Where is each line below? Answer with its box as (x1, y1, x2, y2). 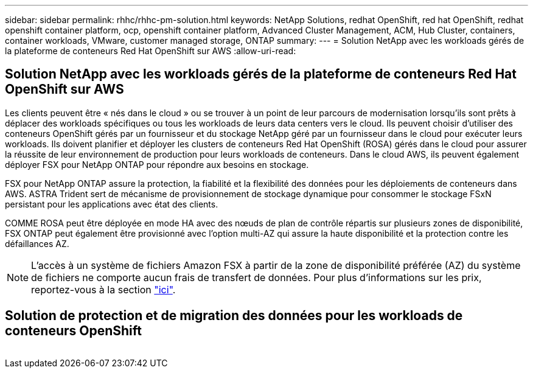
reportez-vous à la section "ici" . (31, 283, 176, 296)
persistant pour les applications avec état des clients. (5, 198, 218, 209)
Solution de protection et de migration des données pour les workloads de (5, 308, 463, 324)
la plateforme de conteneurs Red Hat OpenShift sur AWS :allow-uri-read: (5, 46, 296, 56)
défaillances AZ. (5, 238, 69, 249)
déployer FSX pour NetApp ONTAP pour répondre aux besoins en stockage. (5, 159, 309, 170)
